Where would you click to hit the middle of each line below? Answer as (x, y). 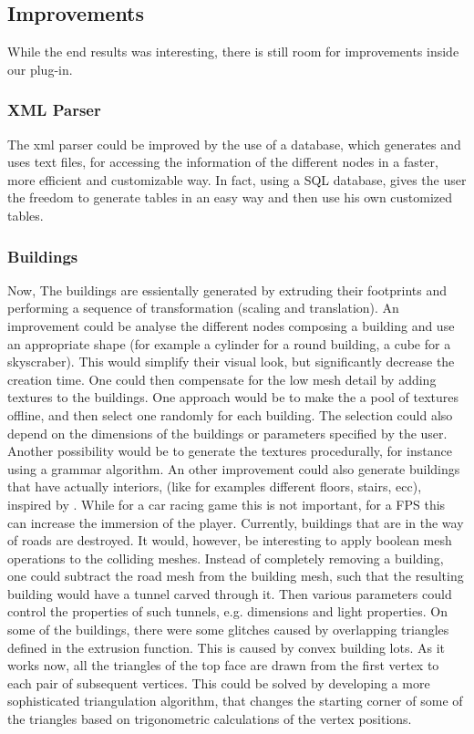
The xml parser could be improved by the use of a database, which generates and (234, 144)
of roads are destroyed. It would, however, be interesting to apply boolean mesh (230, 540)
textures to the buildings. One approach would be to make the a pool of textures (233, 397)
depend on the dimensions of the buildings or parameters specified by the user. (227, 433)
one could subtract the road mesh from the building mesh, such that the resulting (236, 576)
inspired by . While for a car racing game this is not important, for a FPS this (227, 504)
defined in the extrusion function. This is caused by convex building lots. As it (227, 647)
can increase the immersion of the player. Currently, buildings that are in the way (236, 522)
